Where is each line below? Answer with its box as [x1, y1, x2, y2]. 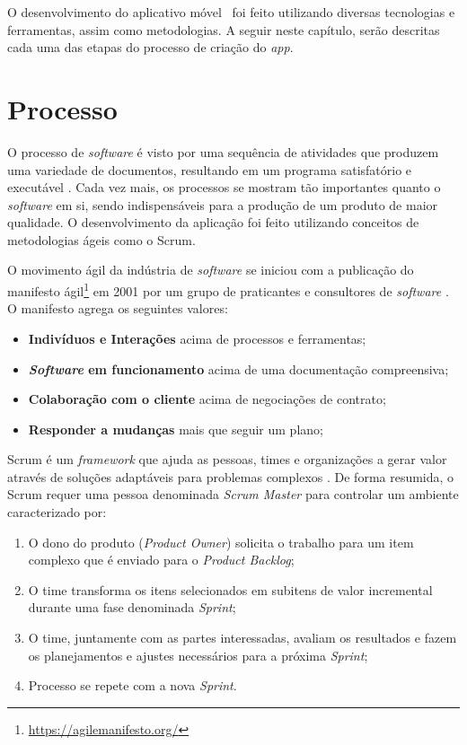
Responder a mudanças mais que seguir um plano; [28, 419, 323, 438]
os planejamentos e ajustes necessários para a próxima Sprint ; [28, 645, 368, 664]
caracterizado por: [7, 503, 107, 521]
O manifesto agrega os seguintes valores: [7, 299, 228, 318]
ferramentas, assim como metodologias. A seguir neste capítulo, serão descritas [7, 20, 440, 39]
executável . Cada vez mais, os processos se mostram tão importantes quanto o [7, 178, 441, 197]
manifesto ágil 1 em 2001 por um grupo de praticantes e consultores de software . [7, 279, 449, 300]
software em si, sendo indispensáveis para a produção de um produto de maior [7, 195, 438, 214]
